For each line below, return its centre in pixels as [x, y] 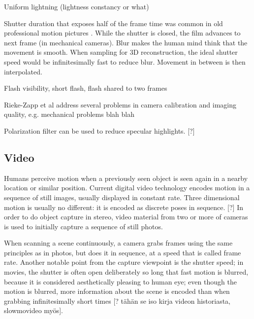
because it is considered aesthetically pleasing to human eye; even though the [120, 281]
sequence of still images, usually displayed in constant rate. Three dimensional [122, 197]
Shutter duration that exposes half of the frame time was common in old [113, 23]
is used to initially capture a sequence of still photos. [83, 226]
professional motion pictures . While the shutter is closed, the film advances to [122, 33]
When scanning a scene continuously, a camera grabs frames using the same [118, 243]
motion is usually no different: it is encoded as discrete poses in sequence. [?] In [124, 207]
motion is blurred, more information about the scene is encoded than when [117, 291]
